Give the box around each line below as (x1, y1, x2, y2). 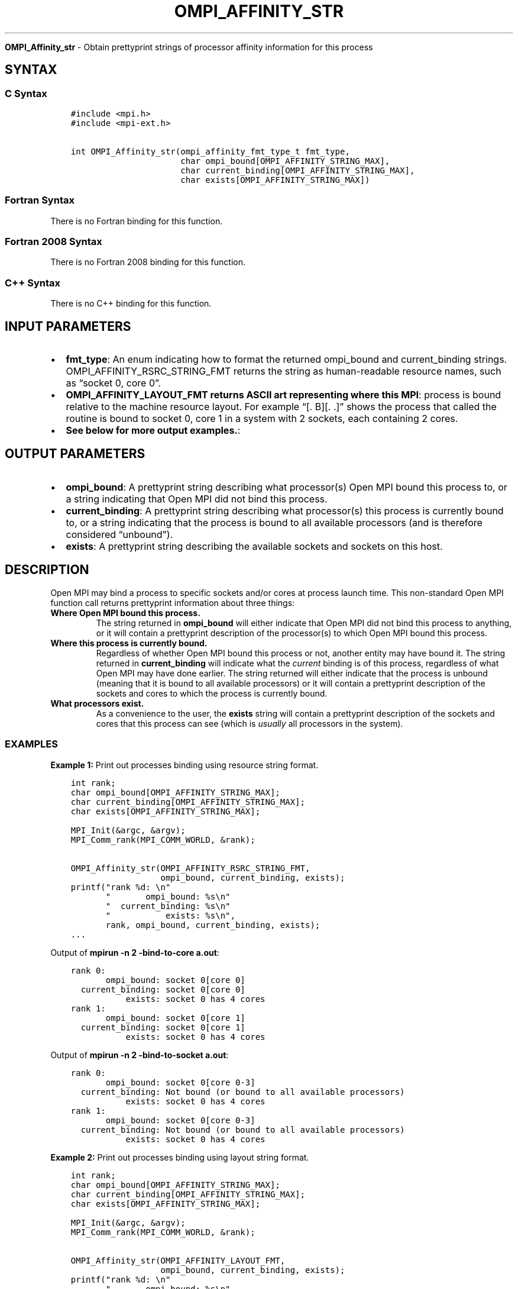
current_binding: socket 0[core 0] (80, 984, 245, 994)
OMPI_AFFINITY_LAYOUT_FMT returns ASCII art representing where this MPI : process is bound (66, 389, 501, 401)
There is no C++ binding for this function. (50, 298, 212, 309)
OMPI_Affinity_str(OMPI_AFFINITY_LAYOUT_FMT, (70, 1255, 286, 1265)
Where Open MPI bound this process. (50, 607, 200, 618)
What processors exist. (50, 698, 144, 708)
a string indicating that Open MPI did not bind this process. (66, 492, 328, 505)
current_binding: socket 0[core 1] (80, 1022, 245, 1032)
